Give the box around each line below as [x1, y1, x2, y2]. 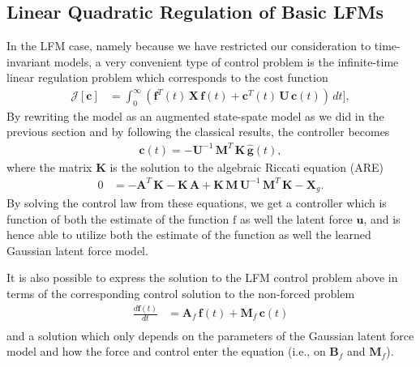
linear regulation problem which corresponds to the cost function [6, 69, 328, 86]
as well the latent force [239, 210, 353, 227]
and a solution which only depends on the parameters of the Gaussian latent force [6, 326, 414, 344]
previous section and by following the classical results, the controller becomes [6, 123, 390, 140]
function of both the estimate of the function [6, 210, 229, 227]
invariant [6, 53, 51, 70]
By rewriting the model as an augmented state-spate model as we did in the [6, 107, 384, 124]
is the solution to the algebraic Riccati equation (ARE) [109, 158, 384, 175]
